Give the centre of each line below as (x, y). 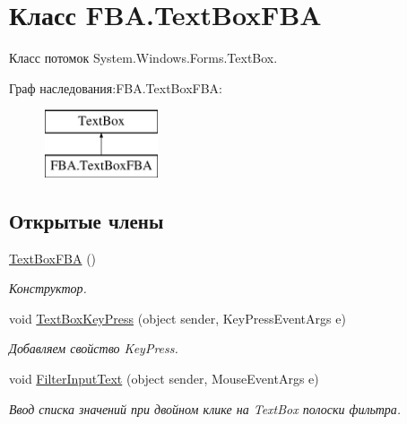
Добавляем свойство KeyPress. (94, 348)
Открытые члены (87, 220)
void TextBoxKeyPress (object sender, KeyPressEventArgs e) (178, 318)
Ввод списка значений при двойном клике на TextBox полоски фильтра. (205, 408)
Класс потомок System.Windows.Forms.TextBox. (143, 58)
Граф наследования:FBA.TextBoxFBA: (116, 87)
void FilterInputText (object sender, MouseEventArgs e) (164, 379)
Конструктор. (48, 288)
